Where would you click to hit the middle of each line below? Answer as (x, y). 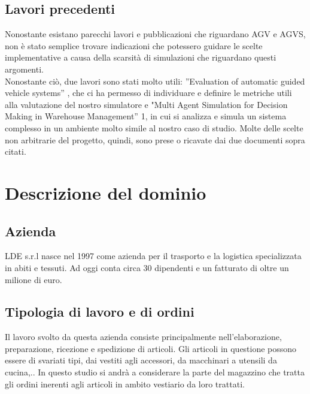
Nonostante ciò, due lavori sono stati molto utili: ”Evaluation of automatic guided (155, 81)
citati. (16, 151)
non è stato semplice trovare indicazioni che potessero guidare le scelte (134, 45)
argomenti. (24, 69)
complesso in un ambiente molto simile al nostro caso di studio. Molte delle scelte (154, 127)
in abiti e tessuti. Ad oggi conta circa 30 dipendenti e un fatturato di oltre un (147, 267)
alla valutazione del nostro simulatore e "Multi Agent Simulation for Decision (146, 104)
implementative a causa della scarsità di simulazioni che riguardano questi (141, 57)
